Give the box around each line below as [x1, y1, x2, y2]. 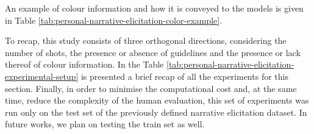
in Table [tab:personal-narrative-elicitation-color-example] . [5, 13, 223, 26]
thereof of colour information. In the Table [5, 58, 164, 71]
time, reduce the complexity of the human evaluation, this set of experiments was [5, 94, 309, 107]
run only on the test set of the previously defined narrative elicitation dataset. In [5, 105, 307, 118]
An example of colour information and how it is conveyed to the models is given [5, 2, 304, 14]
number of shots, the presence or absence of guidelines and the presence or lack [5, 46, 301, 58]
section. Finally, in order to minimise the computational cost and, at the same [5, 82, 297, 94]
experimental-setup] [5, 69, 79, 82]
